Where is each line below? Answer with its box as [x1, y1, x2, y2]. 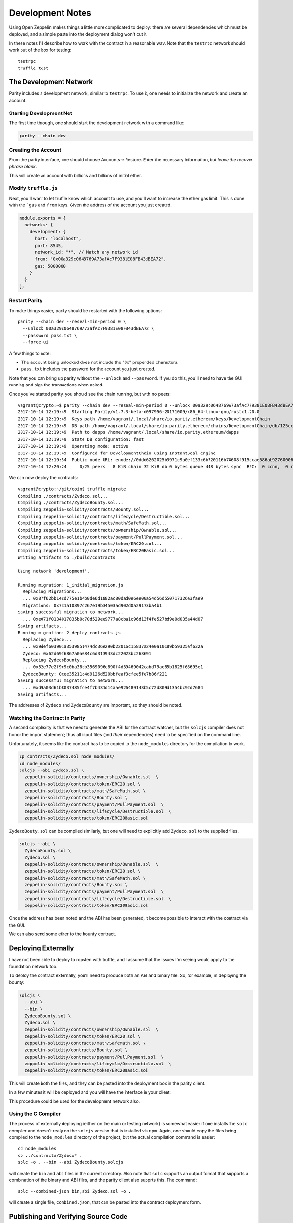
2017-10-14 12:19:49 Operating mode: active [18, 443, 129, 449]
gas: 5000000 [35, 263, 66, 269]
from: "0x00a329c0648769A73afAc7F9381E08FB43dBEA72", [35, 256, 167, 262]
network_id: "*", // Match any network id [35, 249, 138, 255]
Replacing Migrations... [22, 589, 83, 594]
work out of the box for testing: [9, 47, 72, 53]
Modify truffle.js [9, 185, 58, 192]
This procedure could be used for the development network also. [9, 1098, 140, 1104]
